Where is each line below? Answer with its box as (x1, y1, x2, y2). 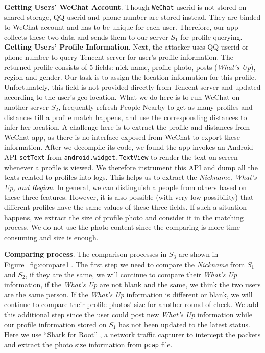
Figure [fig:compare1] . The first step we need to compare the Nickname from (4, 258, 245, 269)
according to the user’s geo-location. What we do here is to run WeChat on (4, 91, 240, 102)
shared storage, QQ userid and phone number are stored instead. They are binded (4, 11, 261, 22)
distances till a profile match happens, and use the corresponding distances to (4, 111, 247, 122)
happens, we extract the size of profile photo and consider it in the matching (4, 211, 244, 222)
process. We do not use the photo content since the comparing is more (4, 222, 224, 232)
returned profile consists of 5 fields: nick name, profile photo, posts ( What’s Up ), (4, 61, 256, 72)
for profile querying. (180, 31, 243, 42)
